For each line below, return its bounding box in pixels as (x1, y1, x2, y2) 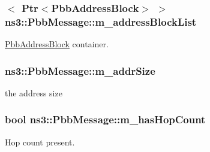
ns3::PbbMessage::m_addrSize (5, 63, 155, 78)
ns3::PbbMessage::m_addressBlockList (5, 14, 197, 29)
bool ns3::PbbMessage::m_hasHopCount (5, 112, 206, 127)
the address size (5, 86, 62, 99)
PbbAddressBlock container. (5, 38, 109, 50)
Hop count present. (5, 135, 75, 148)
